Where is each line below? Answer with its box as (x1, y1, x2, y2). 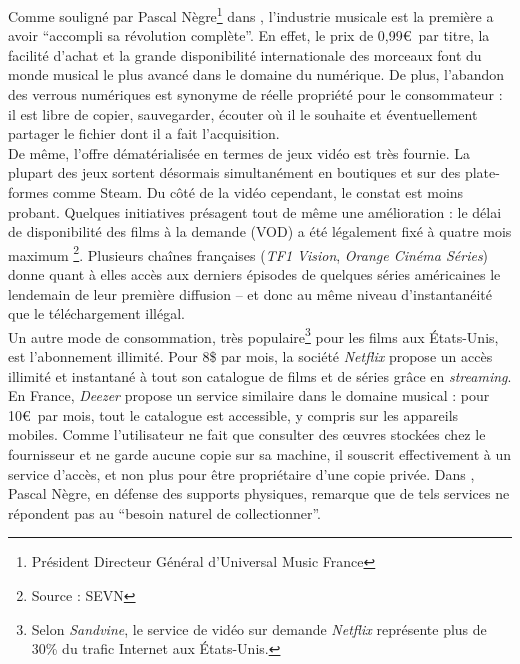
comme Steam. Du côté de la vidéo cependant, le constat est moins (52, 182, 464, 202)
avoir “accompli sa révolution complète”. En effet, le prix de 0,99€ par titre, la (8, 25, 490, 46)
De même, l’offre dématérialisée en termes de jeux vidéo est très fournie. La (8, 142, 471, 163)
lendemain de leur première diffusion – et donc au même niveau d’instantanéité (8, 283, 493, 304)
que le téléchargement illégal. (8, 303, 185, 324)
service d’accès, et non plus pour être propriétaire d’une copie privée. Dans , (8, 463, 475, 484)
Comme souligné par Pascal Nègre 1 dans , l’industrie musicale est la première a (8, 3, 494, 26)
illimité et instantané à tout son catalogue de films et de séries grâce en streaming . (8, 365, 512, 386)
